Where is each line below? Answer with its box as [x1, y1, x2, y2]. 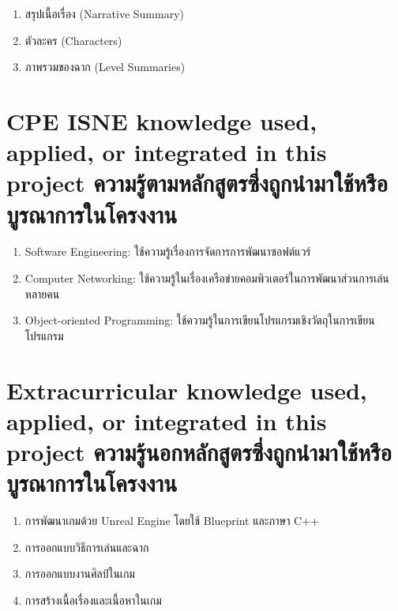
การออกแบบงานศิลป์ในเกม [24, 565, 135, 582]
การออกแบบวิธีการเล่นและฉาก [24, 538, 149, 555]
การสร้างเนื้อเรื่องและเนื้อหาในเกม [24, 591, 162, 608]
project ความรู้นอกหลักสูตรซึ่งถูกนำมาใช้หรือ [6, 436, 392, 467]
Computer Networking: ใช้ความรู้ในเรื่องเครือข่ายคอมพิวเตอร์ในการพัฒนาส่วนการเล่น [24, 270, 389, 287]
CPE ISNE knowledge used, [6, 104, 317, 137]
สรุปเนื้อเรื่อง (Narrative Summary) [24, 6, 184, 21]
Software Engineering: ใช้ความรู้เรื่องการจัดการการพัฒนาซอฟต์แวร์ [24, 243, 311, 260]
